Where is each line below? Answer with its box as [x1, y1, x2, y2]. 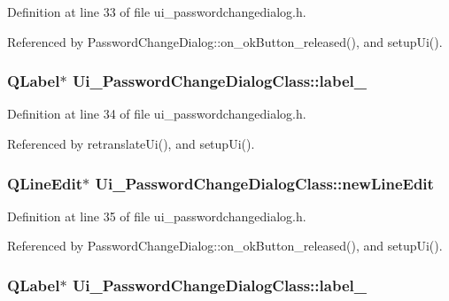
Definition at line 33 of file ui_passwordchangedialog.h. [7, 3, 306, 20]
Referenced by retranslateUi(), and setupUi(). [7, 135, 255, 152]
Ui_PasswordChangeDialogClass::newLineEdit [95, 172, 434, 194]
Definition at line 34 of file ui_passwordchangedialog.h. [7, 104, 306, 123]
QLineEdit [7, 172, 83, 194]
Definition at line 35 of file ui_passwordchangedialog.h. [7, 206, 306, 225]
